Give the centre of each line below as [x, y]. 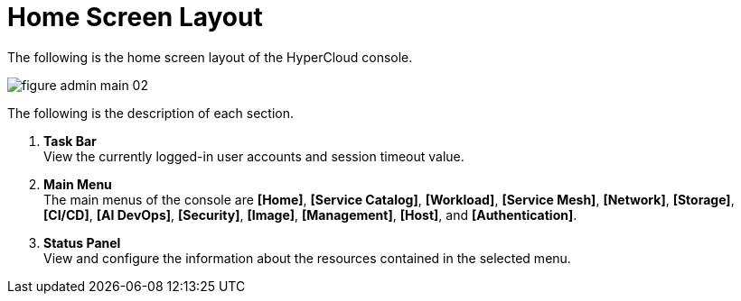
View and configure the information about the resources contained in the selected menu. [307, 258]
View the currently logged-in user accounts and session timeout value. [254, 156]
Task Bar [70, 141]
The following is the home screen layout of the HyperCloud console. [210, 57]
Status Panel [82, 242]
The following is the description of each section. [150, 113]
